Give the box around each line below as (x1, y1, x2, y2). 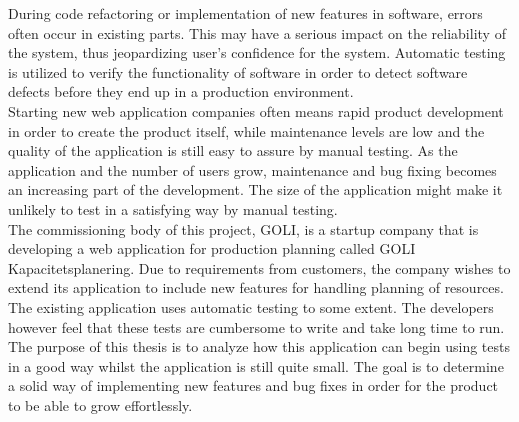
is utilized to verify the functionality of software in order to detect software (8, 61, 468, 82)
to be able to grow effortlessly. (8, 394, 193, 415)
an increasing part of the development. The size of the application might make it (8, 179, 503, 200)
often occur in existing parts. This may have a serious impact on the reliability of (8, 22, 506, 43)
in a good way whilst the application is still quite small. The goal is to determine (8, 355, 504, 376)
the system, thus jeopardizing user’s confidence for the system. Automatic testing (8, 42, 506, 63)
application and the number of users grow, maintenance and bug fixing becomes (8, 159, 497, 180)
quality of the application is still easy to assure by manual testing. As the (8, 140, 458, 161)
